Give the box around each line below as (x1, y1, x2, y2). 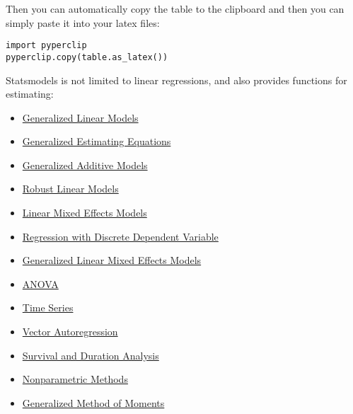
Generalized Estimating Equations (22, 134, 171, 149)
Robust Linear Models (22, 181, 119, 196)
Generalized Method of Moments (22, 395, 165, 410)
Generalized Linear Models (22, 110, 139, 125)
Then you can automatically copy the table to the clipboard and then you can (6, 1, 345, 16)
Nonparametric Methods (22, 372, 128, 386)
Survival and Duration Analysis (22, 347, 159, 362)
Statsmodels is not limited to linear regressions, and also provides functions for (6, 72, 347, 87)
